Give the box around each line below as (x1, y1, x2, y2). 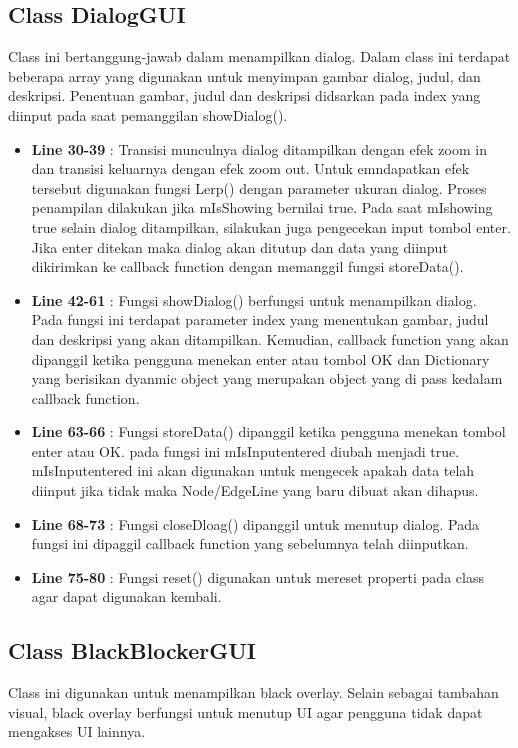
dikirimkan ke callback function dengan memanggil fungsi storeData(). (31, 256, 464, 277)
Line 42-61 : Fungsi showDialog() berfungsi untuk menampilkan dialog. (31, 289, 477, 310)
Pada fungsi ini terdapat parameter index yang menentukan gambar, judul (31, 309, 489, 330)
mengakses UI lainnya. (8, 721, 146, 742)
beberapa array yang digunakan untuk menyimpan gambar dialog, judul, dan (8, 65, 481, 86)
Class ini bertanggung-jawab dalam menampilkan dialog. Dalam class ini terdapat (8, 46, 511, 67)
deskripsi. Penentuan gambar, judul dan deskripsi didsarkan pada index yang (8, 85, 481, 106)
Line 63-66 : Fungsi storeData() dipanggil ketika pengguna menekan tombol (31, 421, 506, 442)
